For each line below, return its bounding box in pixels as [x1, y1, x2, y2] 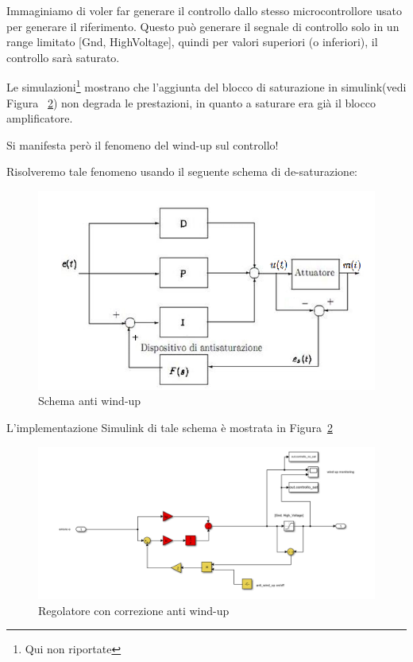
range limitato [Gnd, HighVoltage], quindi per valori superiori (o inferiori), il [6, 33, 378, 50]
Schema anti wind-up [38, 392, 141, 409]
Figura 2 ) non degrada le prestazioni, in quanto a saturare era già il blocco [6, 94, 376, 111]
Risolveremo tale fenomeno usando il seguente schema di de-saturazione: [6, 163, 357, 180]
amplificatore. [6, 110, 73, 127]
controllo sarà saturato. [6, 49, 120, 65]
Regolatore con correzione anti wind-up [38, 602, 230, 618]
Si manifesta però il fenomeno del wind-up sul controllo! [6, 136, 279, 153]
